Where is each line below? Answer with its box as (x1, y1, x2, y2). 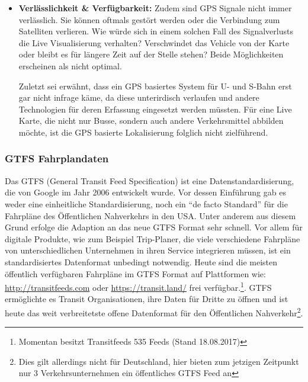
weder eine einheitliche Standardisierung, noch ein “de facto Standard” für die (5, 197, 288, 210)
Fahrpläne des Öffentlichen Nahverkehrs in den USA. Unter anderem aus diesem (5, 209, 296, 222)
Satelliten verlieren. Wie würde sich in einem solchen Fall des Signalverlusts (18, 25, 293, 37)
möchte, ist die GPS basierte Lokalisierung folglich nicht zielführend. (18, 126, 268, 138)
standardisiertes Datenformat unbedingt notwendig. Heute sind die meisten (5, 255, 277, 268)
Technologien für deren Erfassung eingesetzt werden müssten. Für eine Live (18, 102, 292, 115)
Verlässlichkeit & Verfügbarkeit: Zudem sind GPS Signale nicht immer (18, 2, 292, 14)
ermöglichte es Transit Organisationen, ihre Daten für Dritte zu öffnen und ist (5, 293, 288, 305)
